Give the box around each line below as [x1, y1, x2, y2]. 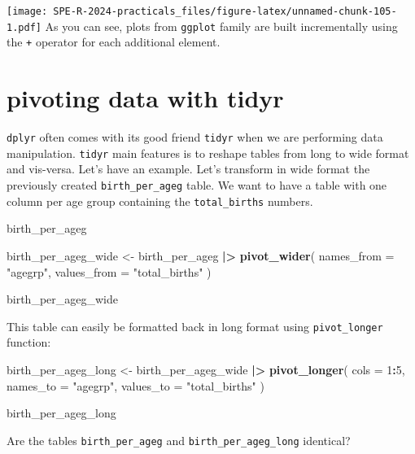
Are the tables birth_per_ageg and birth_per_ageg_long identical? [7, 431, 351, 448]
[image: [7, 6, 48, 17]
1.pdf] [7, 21, 41, 33]
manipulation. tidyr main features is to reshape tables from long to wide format [7, 144, 409, 161]
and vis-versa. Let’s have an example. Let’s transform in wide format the [7, 160, 370, 177]
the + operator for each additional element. [7, 33, 221, 50]
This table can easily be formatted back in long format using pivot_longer [7, 317, 383, 334]
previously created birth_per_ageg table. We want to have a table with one [7, 177, 387, 193]
